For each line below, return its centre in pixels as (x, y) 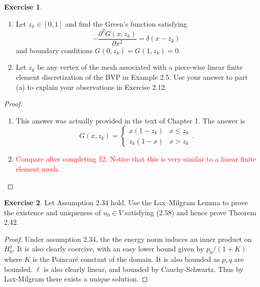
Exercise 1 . (23, 7)
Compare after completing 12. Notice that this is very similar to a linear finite (136, 159)
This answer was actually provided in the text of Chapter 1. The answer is (131, 120)
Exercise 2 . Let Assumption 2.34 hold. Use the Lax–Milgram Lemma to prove (126, 202)
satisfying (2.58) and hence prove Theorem (191, 212)
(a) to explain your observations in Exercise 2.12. (91, 87)
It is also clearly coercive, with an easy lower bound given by (110, 249)
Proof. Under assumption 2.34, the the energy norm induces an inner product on (128, 239)
